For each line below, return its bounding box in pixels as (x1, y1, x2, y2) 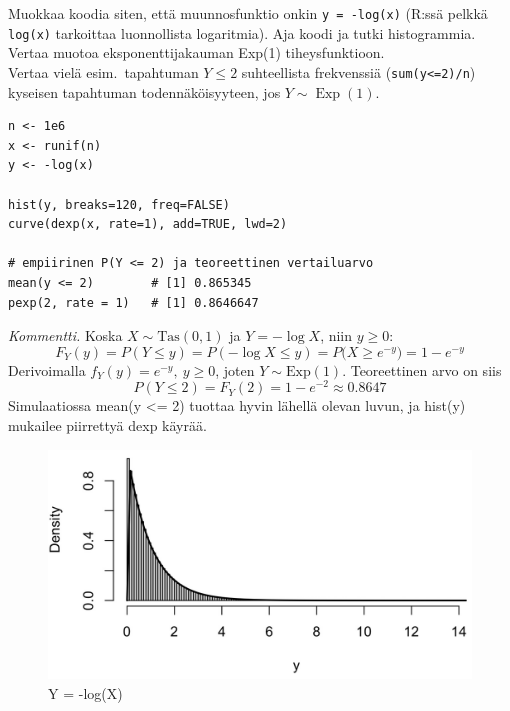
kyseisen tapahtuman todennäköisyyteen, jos (8, 81, 281, 102)
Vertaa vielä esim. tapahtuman (8, 61, 199, 82)
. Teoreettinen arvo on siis (342, 359, 502, 380)
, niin (320, 325, 353, 346)
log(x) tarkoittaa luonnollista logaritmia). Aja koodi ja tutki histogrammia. (8, 22, 476, 43)
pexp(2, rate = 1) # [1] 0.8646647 (8, 295, 259, 310)
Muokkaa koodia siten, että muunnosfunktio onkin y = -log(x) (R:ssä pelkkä (8, 3, 488, 23)
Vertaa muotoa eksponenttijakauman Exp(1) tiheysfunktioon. (8, 42, 385, 63)
